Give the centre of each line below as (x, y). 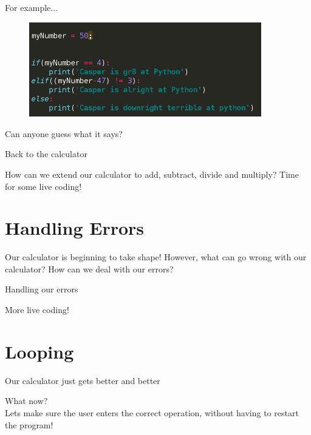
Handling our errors (42, 289)
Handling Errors (75, 228)
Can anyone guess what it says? (64, 133)
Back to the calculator (46, 154)
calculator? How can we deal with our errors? (89, 268)
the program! (29, 424)
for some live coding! (43, 186)
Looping (39, 351)
